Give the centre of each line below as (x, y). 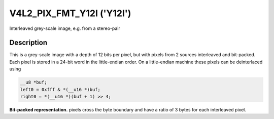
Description (28, 43)
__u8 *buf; (33, 83)
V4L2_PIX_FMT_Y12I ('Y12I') (70, 13)
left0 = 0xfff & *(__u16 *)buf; (60, 89)
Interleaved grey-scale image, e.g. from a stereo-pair (65, 28)
